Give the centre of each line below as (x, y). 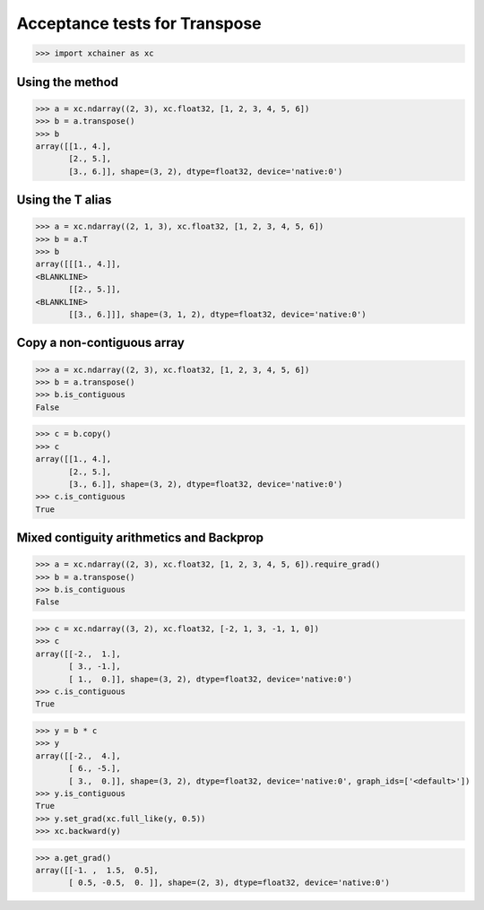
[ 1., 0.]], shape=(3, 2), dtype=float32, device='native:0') (211, 679)
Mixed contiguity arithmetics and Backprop (140, 538)
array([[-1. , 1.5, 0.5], (97, 871)
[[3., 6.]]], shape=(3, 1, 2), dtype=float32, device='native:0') (217, 315)
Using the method (68, 82)
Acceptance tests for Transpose (139, 23)
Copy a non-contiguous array (101, 343)
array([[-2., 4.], (78, 756)
